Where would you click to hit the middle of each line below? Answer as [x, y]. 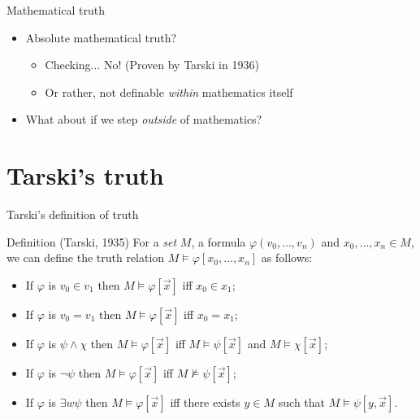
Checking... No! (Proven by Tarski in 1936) [152, 65]
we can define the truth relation [86, 258]
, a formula [219, 241]
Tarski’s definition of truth [73, 214]
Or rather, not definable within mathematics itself [169, 92]
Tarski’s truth [85, 175]
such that [302, 402]
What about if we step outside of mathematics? [144, 119]
